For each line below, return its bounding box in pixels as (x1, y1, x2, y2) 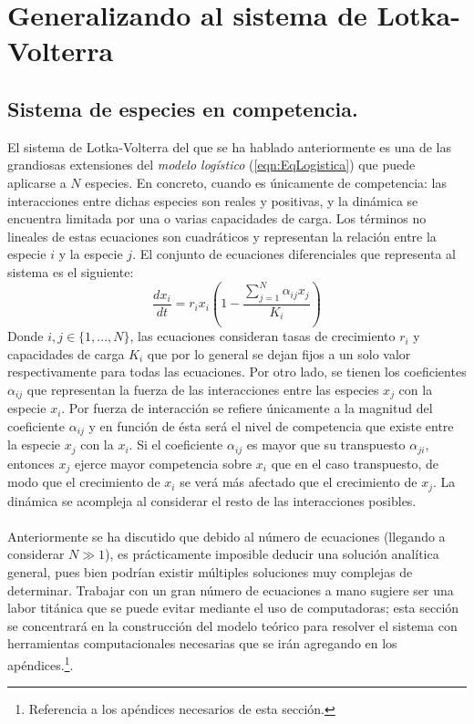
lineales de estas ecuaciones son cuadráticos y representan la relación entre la (7, 226, 437, 245)
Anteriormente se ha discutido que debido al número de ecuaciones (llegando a (7, 526, 446, 545)
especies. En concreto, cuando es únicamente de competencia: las (85, 172, 447, 191)
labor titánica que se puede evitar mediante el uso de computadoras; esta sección (7, 598, 459, 617)
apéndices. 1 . (7, 653, 74, 674)
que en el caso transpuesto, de (271, 453, 439, 472)
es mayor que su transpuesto (246, 435, 406, 454)
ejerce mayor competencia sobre (74, 453, 252, 472)
